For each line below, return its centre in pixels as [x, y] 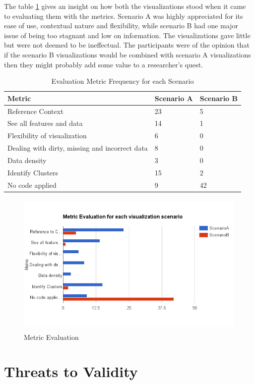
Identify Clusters [33, 172]
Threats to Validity [71, 371]
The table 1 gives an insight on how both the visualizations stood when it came [125, 6]
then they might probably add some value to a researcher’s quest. [104, 64]
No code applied [32, 185]
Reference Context [35, 111]
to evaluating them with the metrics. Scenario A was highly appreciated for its [124, 16]
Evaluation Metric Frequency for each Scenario [123, 81]
